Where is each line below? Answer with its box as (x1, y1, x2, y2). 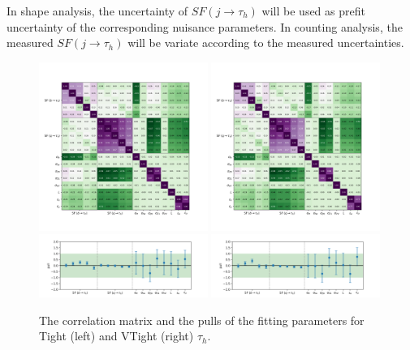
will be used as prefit (261, 2, 365, 19)
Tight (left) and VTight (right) (39, 327, 194, 344)
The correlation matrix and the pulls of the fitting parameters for (39, 311, 365, 328)
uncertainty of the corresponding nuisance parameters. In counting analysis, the (6, 18, 403, 35)
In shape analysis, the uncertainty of (6, 2, 188, 19)
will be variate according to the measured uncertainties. (127, 34, 404, 51)
